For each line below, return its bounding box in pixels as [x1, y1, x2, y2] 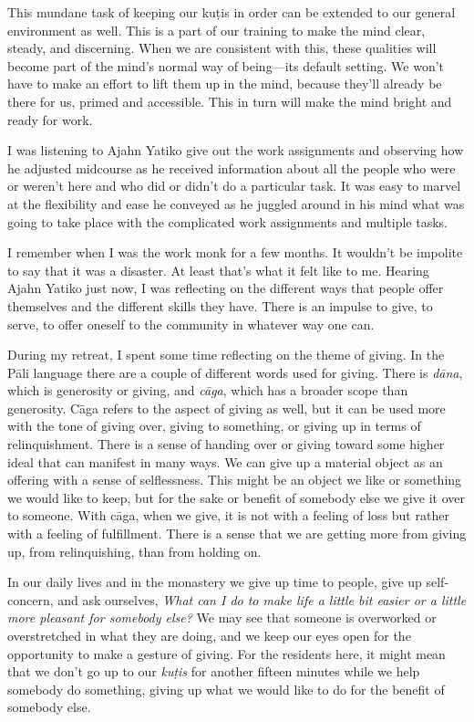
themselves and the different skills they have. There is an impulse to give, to [7, 296, 433, 315]
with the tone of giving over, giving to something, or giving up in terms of [7, 416, 421, 435]
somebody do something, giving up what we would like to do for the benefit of [7, 679, 445, 698]
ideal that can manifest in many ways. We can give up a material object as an [7, 452, 443, 471]
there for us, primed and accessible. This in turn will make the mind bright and [7, 91, 452, 110]
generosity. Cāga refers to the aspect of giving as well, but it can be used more [7, 398, 446, 417]
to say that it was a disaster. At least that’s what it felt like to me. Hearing [7, 260, 429, 279]
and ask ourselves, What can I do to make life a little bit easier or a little [57, 590, 467, 609]
